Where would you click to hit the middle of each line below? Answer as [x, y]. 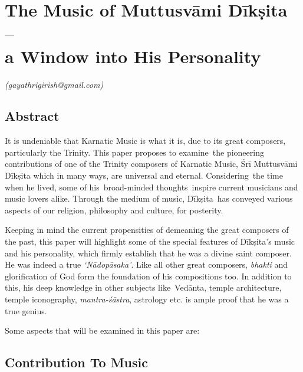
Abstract [32, 116]
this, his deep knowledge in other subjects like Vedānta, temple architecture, [143, 287]
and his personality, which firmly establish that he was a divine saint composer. [148, 253]
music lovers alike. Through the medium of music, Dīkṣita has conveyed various [149, 198]
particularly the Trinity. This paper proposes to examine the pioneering [134, 152]
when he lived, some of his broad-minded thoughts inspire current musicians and [151, 187]
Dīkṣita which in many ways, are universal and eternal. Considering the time [144, 175]
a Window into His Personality [133, 56]
